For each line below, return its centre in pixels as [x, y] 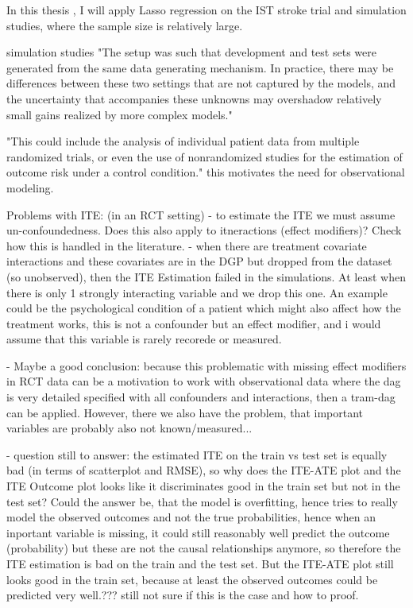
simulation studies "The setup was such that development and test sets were [191, 52]
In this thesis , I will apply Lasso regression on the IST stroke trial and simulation [206, 10]
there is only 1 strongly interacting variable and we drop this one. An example [197, 292]
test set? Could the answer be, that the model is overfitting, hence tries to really [202, 501]
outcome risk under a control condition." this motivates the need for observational [206, 172]
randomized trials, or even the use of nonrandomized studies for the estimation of [205, 156]
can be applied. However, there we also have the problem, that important [185, 412]
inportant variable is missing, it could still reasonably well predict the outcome [198, 532]
